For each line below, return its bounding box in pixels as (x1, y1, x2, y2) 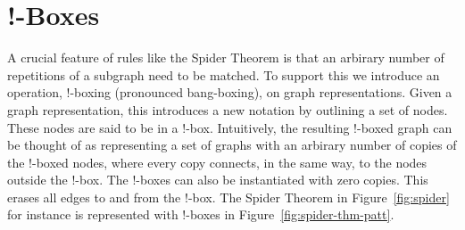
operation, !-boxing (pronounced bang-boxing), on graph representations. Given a (7, 83, 453, 102)
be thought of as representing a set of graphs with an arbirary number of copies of (7, 136, 457, 154)
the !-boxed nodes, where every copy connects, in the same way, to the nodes (7, 152, 428, 171)
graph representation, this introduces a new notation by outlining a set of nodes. (7, 100, 448, 119)
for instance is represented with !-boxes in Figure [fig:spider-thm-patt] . (7, 205, 394, 224)
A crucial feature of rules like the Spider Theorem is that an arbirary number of (7, 48, 444, 67)
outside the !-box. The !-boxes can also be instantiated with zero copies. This (7, 170, 428, 189)
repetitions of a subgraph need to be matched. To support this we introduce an (7, 65, 440, 84)
